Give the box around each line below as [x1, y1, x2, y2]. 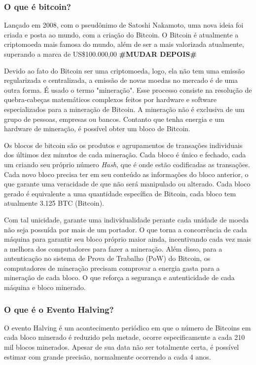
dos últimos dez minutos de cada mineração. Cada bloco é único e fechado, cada [4, 149, 246, 160]
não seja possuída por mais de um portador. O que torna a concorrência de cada [4, 224, 247, 234]
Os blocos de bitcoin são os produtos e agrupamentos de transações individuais [4, 140, 243, 150]
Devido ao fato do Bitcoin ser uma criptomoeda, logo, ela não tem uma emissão [4, 65, 245, 75]
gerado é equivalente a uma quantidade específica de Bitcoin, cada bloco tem [4, 188, 236, 198]
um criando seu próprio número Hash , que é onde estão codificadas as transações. [4, 159, 250, 169]
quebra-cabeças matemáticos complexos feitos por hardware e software [4, 94, 217, 105]
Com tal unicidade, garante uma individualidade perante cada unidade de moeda [4, 214, 249, 224]
